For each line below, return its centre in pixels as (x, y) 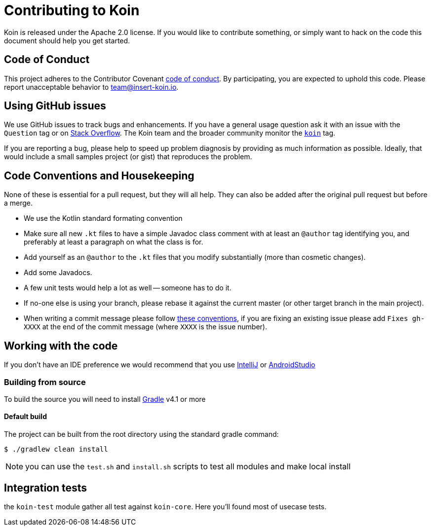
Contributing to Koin (72, 10)
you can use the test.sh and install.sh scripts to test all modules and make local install (188, 467)
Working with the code (61, 346)
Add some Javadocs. (58, 273)
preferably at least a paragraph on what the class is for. (114, 242)
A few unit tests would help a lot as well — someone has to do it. (128, 288)
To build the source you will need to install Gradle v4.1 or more (105, 399)
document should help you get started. (67, 40)
